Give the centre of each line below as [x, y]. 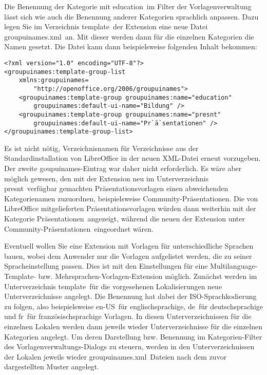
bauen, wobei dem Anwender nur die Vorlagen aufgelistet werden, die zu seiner [128, 256]
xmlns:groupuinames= [54, 80]
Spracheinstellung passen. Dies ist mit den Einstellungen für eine [106, 266]
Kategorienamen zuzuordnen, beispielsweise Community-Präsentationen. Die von [131, 198]
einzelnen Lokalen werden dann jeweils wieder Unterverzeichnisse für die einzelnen [133, 326]
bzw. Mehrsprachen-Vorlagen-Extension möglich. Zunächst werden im [148, 276]
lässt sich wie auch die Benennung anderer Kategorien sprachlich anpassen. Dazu [131, 16]
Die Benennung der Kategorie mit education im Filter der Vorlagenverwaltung [128, 6]
